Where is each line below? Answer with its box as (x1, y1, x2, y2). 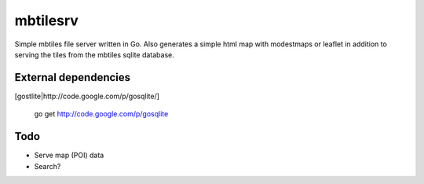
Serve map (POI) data (34, 150, 104, 160)
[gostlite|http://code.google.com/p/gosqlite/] (14, 91, 160, 101)
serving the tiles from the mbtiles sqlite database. (14, 50, 174, 59)
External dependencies (14, 71, 131, 84)
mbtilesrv (14, 12, 79, 29)
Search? (34, 161, 61, 171)
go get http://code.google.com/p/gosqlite (34, 109, 169, 119)
